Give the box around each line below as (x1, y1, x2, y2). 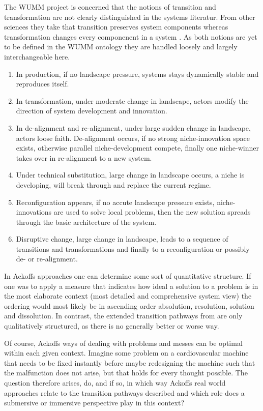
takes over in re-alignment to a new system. (16, 152, 152, 163)
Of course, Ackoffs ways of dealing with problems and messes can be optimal (4, 337, 243, 348)
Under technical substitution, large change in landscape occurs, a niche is (16, 169, 245, 180)
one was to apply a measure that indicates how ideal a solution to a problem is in (4, 280, 258, 291)
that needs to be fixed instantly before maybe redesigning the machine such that (4, 357, 255, 368)
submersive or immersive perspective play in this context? (4, 397, 185, 408)
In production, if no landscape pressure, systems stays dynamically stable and (16, 68, 259, 79)
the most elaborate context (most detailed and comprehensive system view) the (4, 290, 252, 301)
